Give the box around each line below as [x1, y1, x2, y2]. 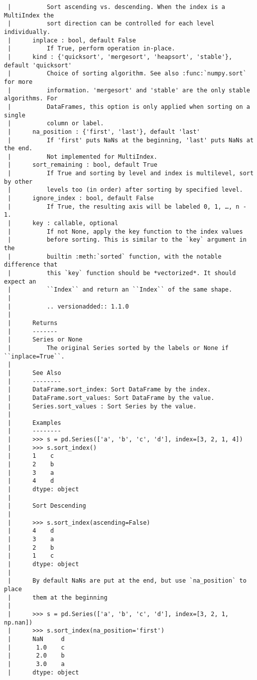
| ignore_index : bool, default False [7, 195, 154, 202]
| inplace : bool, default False [7, 36, 136, 44]
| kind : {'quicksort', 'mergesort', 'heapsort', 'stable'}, [7, 53, 233, 60]
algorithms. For [4, 95, 58, 102]
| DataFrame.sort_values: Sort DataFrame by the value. [7, 394, 215, 401]
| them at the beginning [7, 594, 108, 601]
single [4, 111, 25, 119]
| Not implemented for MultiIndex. [7, 153, 157, 160]
